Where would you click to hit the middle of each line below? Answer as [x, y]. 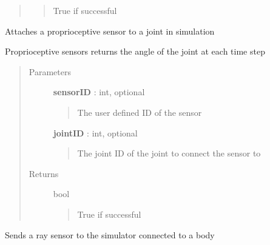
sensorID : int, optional [99, 92]
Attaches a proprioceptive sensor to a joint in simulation [110, 31]
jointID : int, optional [95, 133]
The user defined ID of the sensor [140, 112]
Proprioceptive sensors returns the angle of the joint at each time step [135, 51]
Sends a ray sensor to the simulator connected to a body [110, 234]
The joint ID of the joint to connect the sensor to [169, 153]
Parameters [50, 71]
